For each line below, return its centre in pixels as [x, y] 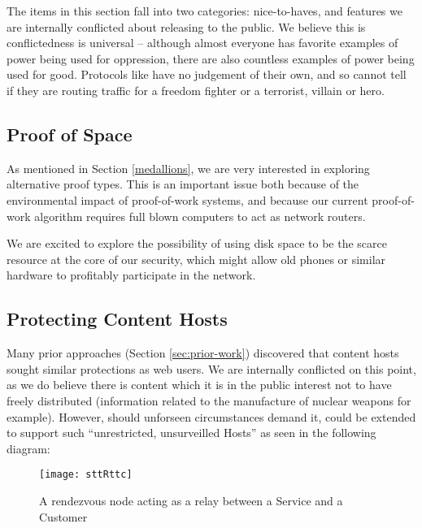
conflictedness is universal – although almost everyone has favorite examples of [202, 43]
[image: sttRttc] [86, 475]
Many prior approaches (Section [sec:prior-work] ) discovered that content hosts [203, 353]
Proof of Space [70, 134]
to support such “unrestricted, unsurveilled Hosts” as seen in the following [191, 433]
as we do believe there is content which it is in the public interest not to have [199, 385]
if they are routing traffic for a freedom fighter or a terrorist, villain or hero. [196, 90]
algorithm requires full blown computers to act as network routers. [200, 216]
